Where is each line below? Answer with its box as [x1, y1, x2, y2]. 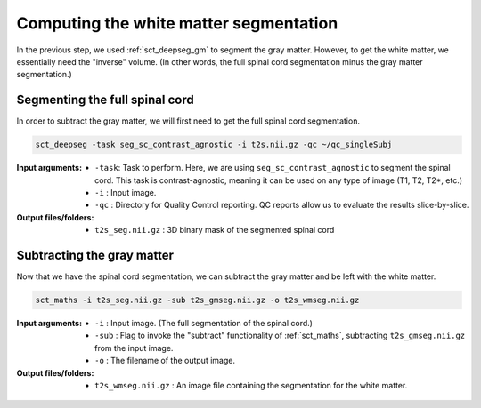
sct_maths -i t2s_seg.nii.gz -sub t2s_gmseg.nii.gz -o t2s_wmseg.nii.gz [35, 295, 360, 306]
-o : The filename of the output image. [94, 356, 236, 366]
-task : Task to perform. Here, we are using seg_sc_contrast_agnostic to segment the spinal [94, 163, 451, 173]
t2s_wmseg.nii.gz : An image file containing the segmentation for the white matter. [94, 380, 408, 390]
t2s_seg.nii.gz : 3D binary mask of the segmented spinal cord [94, 225, 335, 236]
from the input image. [94, 342, 174, 353]
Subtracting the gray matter [16, 247, 174, 262]
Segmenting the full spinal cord [16, 92, 195, 108]
